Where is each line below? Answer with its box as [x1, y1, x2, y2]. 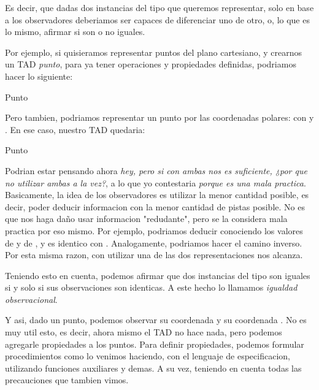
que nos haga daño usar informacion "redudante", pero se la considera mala [5, 212, 288, 225]
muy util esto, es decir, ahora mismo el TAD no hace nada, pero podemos [5, 326, 282, 338]
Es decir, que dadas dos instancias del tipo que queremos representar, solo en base [5, 1, 314, 13]
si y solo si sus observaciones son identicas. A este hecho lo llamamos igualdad [5, 281, 298, 294]
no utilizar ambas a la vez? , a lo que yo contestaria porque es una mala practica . [5, 176, 306, 189]
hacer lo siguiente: [5, 69, 73, 82]
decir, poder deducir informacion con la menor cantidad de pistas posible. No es [5, 200, 305, 213]
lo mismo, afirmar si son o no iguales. [5, 25, 145, 38]
